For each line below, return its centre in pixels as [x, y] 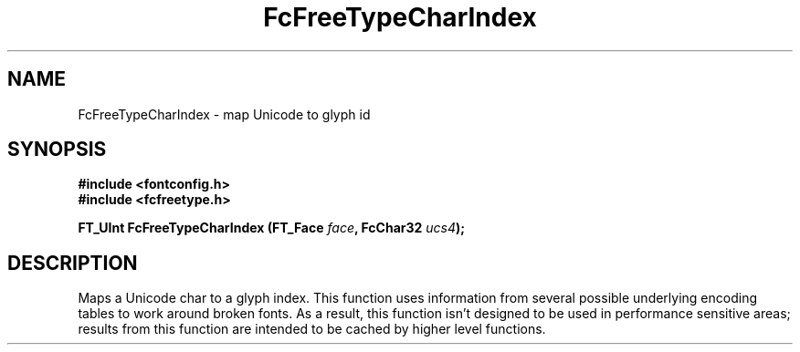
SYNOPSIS [57, 150]
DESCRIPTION [73, 263]
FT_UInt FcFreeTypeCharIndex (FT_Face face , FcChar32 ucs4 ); [272, 228]
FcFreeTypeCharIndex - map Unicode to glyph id [224, 114]
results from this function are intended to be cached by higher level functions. [312, 329]
